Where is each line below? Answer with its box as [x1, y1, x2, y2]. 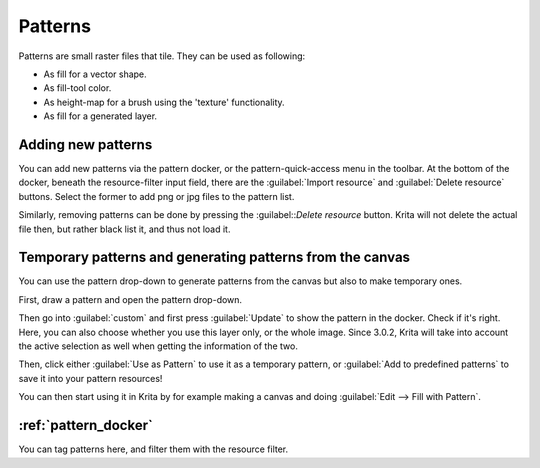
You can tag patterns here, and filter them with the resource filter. [18, 443, 289, 455]
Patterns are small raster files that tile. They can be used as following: [18, 50, 306, 62]
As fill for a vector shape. [43, 68, 147, 80]
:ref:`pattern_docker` [18, 417, 154, 434]
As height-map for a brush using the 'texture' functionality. [43, 96, 285, 108]
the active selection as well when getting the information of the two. [18, 340, 299, 352]
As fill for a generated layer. [43, 110, 158, 122]
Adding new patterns [18, 136, 153, 153]
